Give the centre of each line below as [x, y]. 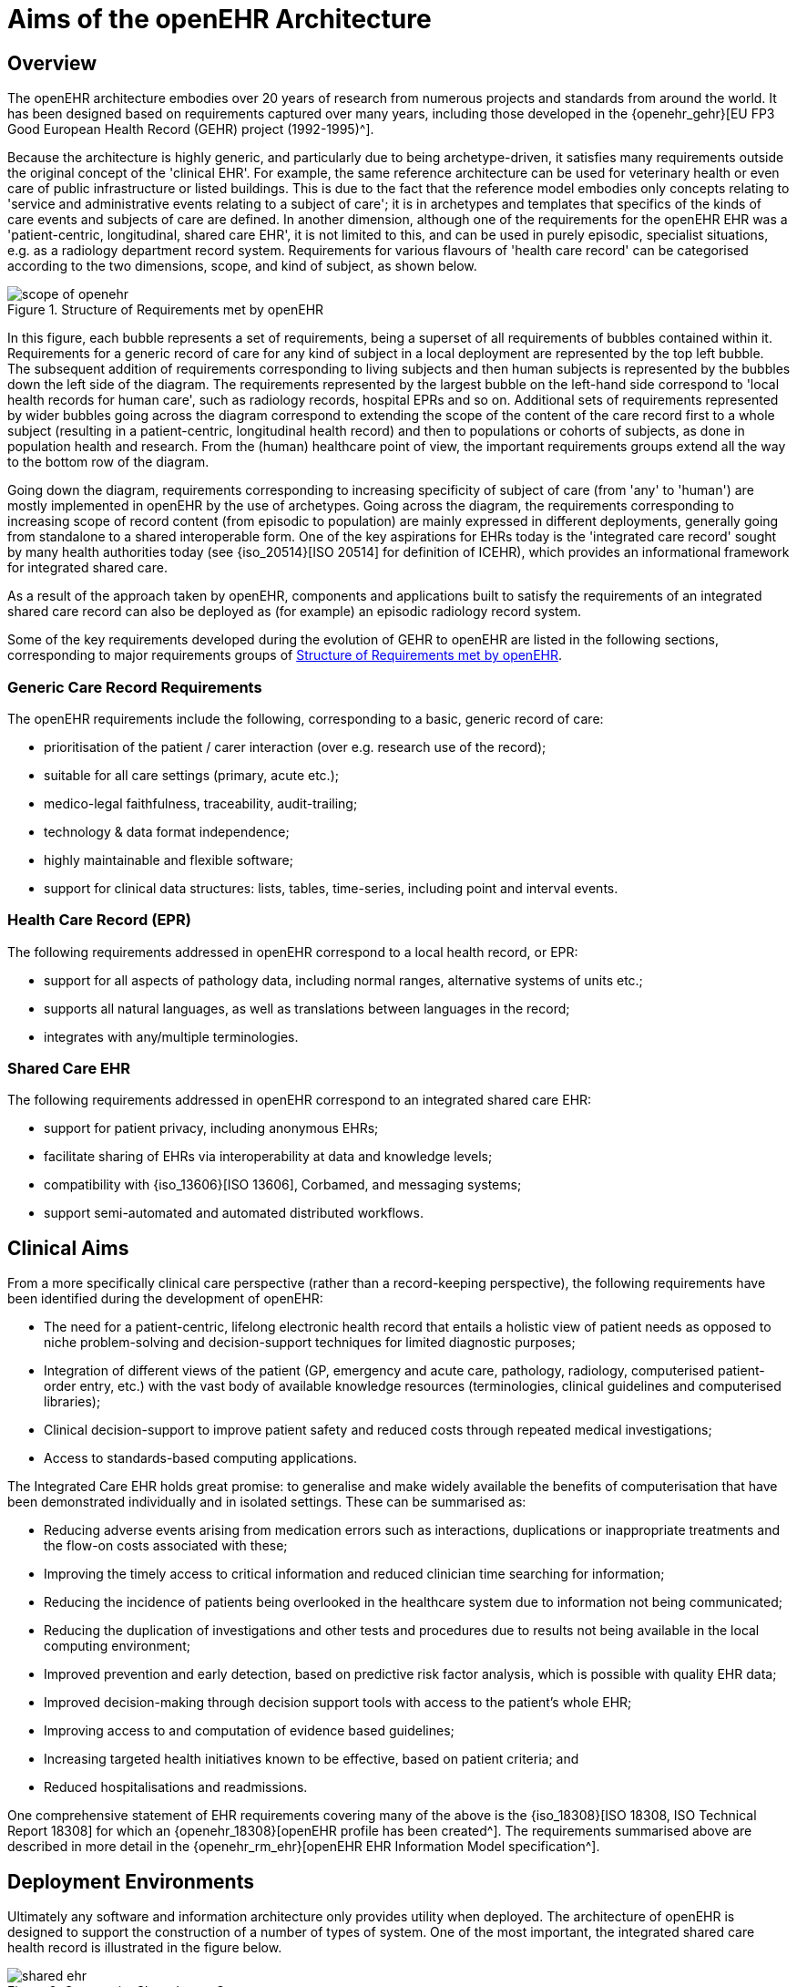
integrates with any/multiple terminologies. [171, 1036]
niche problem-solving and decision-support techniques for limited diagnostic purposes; [310, 1343]
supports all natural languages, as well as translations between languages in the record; [307, 1008]
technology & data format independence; [167, 831]
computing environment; [117, 1646]
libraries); [72, 1402]
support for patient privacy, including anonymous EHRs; [211, 1128]
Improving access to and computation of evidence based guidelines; [249, 1731]
